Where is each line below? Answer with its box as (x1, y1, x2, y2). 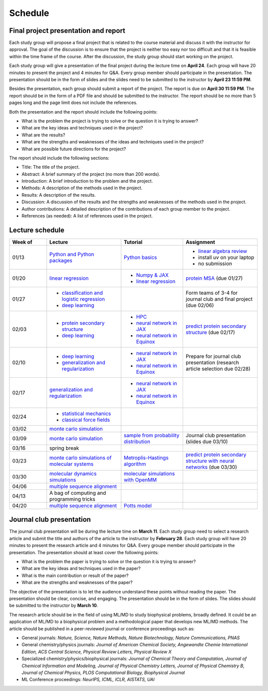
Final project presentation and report (9, 26, 126, 35)
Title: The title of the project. (21, 164, 80, 170)
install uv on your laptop (198, 254, 255, 261)
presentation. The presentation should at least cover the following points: (9, 549, 159, 555)
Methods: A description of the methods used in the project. (21, 185, 142, 191)
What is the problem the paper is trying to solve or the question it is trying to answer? (21, 559, 196, 565)
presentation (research (186, 359, 239, 366)
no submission (198, 260, 232, 267)
